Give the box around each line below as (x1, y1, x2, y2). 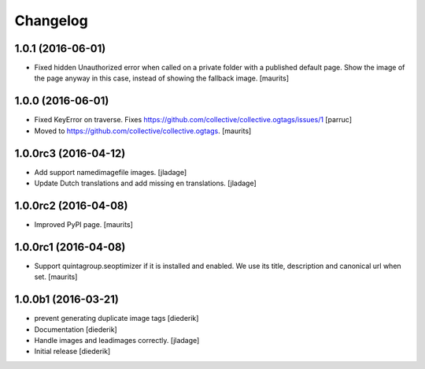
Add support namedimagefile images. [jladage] (34, 167, 187, 177)
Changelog (14, 12, 88, 29)
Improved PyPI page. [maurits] (34, 219, 134, 229)
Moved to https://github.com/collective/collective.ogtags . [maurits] (34, 126, 252, 136)
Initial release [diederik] (34, 347, 111, 356)
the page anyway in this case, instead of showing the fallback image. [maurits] (34, 73, 289, 83)
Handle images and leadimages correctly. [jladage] (34, 335, 200, 345)
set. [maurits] (34, 272, 78, 281)
